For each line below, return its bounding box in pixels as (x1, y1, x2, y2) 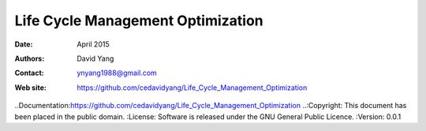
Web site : (14, 83, 47, 92)
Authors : (14, 54, 45, 63)
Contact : (14, 68, 45, 78)
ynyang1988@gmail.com (77, 68, 157, 78)
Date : (14, 39, 33, 49)
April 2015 (77, 39, 110, 49)
